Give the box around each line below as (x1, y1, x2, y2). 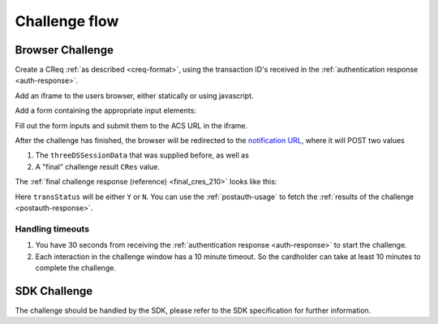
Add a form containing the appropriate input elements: (15, 106, 196, 115)
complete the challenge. (35, 262, 117, 272)
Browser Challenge (15, 43, 114, 57)
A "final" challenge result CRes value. (35, 162, 160, 171)
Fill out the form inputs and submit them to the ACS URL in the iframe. (15, 120, 248, 130)
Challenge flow (15, 12, 119, 30)
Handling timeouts (15, 223, 89, 235)
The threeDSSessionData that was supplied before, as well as (35, 150, 249, 160)
